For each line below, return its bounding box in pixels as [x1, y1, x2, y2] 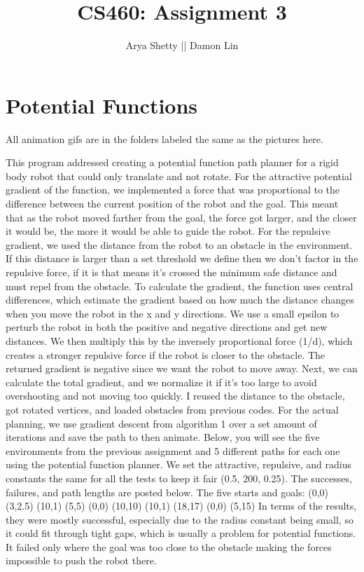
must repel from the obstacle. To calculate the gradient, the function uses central [6, 278, 353, 293]
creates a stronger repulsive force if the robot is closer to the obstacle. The [6, 347, 325, 362]
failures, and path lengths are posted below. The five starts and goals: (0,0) [6, 484, 329, 499]
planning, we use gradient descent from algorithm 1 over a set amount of [6, 416, 317, 430]
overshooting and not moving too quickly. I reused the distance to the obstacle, [6, 388, 345, 403]
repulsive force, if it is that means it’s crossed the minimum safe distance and [6, 265, 337, 279]
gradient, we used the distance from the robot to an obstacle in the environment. [6, 237, 353, 252]
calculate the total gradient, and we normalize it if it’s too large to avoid [6, 374, 317, 389]
